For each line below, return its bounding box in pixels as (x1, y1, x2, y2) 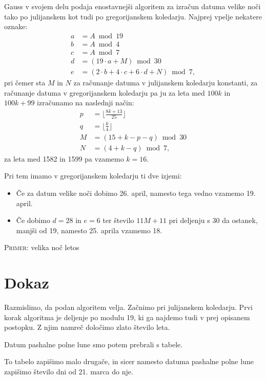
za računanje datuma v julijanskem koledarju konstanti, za (73, 77, 258, 87)
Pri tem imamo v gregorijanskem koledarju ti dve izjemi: (4, 170, 182, 181)
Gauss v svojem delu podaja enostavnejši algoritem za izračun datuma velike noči (4, 1, 261, 11)
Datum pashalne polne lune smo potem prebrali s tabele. (4, 339, 183, 349)
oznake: (4, 21, 28, 32)
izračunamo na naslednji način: (37, 97, 134, 108)
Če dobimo (16, 215, 50, 226)
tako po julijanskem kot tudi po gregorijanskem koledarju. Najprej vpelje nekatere (4, 11, 262, 21)
